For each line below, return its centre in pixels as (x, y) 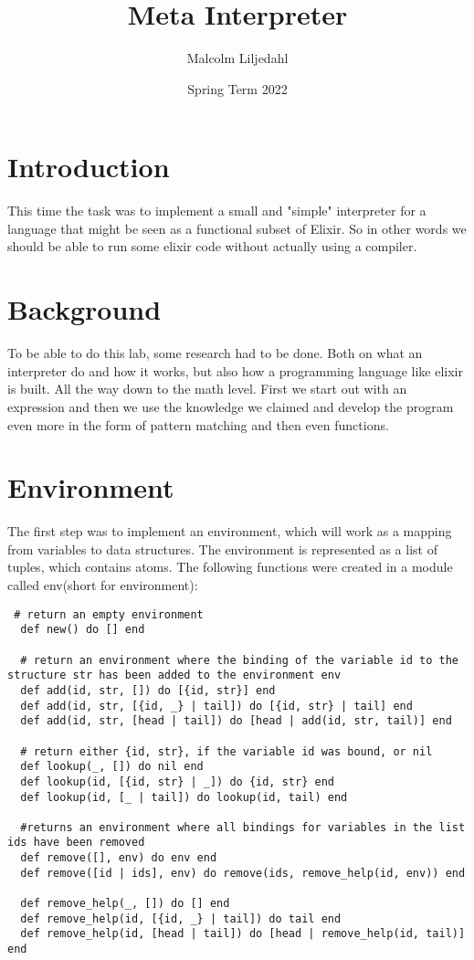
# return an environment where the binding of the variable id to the (239, 660)
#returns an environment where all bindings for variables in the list (243, 827)
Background (84, 309)
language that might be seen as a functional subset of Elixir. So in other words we (237, 228)
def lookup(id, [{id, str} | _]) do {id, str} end (177, 781)
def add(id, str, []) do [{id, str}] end (148, 690)
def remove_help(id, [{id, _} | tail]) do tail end (181, 918)
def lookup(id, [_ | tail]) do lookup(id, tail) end (184, 797)
